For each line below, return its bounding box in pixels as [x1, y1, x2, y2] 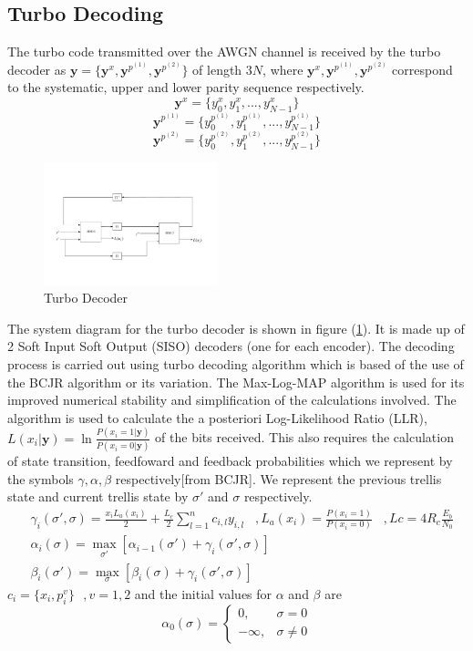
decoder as [7, 59, 67, 78]
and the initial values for [134, 584, 272, 603]
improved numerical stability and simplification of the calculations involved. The [7, 390, 457, 409]
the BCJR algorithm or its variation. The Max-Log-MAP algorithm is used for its [7, 372, 465, 391]
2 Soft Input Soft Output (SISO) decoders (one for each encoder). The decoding [7, 336, 455, 356]
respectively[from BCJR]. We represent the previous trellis [115, 469, 442, 488]
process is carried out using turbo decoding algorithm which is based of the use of [7, 354, 464, 373]
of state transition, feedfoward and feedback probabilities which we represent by [7, 450, 453, 470]
